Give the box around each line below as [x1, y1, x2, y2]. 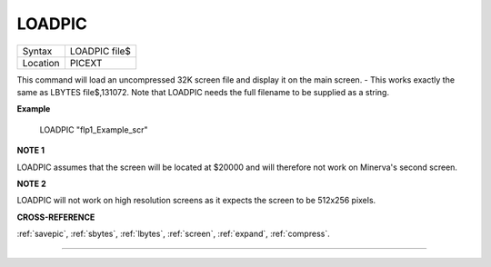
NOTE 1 [16, 145, 45, 156]
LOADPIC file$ [69, 44, 132, 57]
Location [22, 56, 60, 69]
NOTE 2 [16, 178, 46, 189]
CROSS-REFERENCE [16, 212, 95, 222]
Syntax [22, 44, 53, 57]
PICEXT [69, 56, 103, 69]
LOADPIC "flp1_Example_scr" [39, 124, 148, 135]
